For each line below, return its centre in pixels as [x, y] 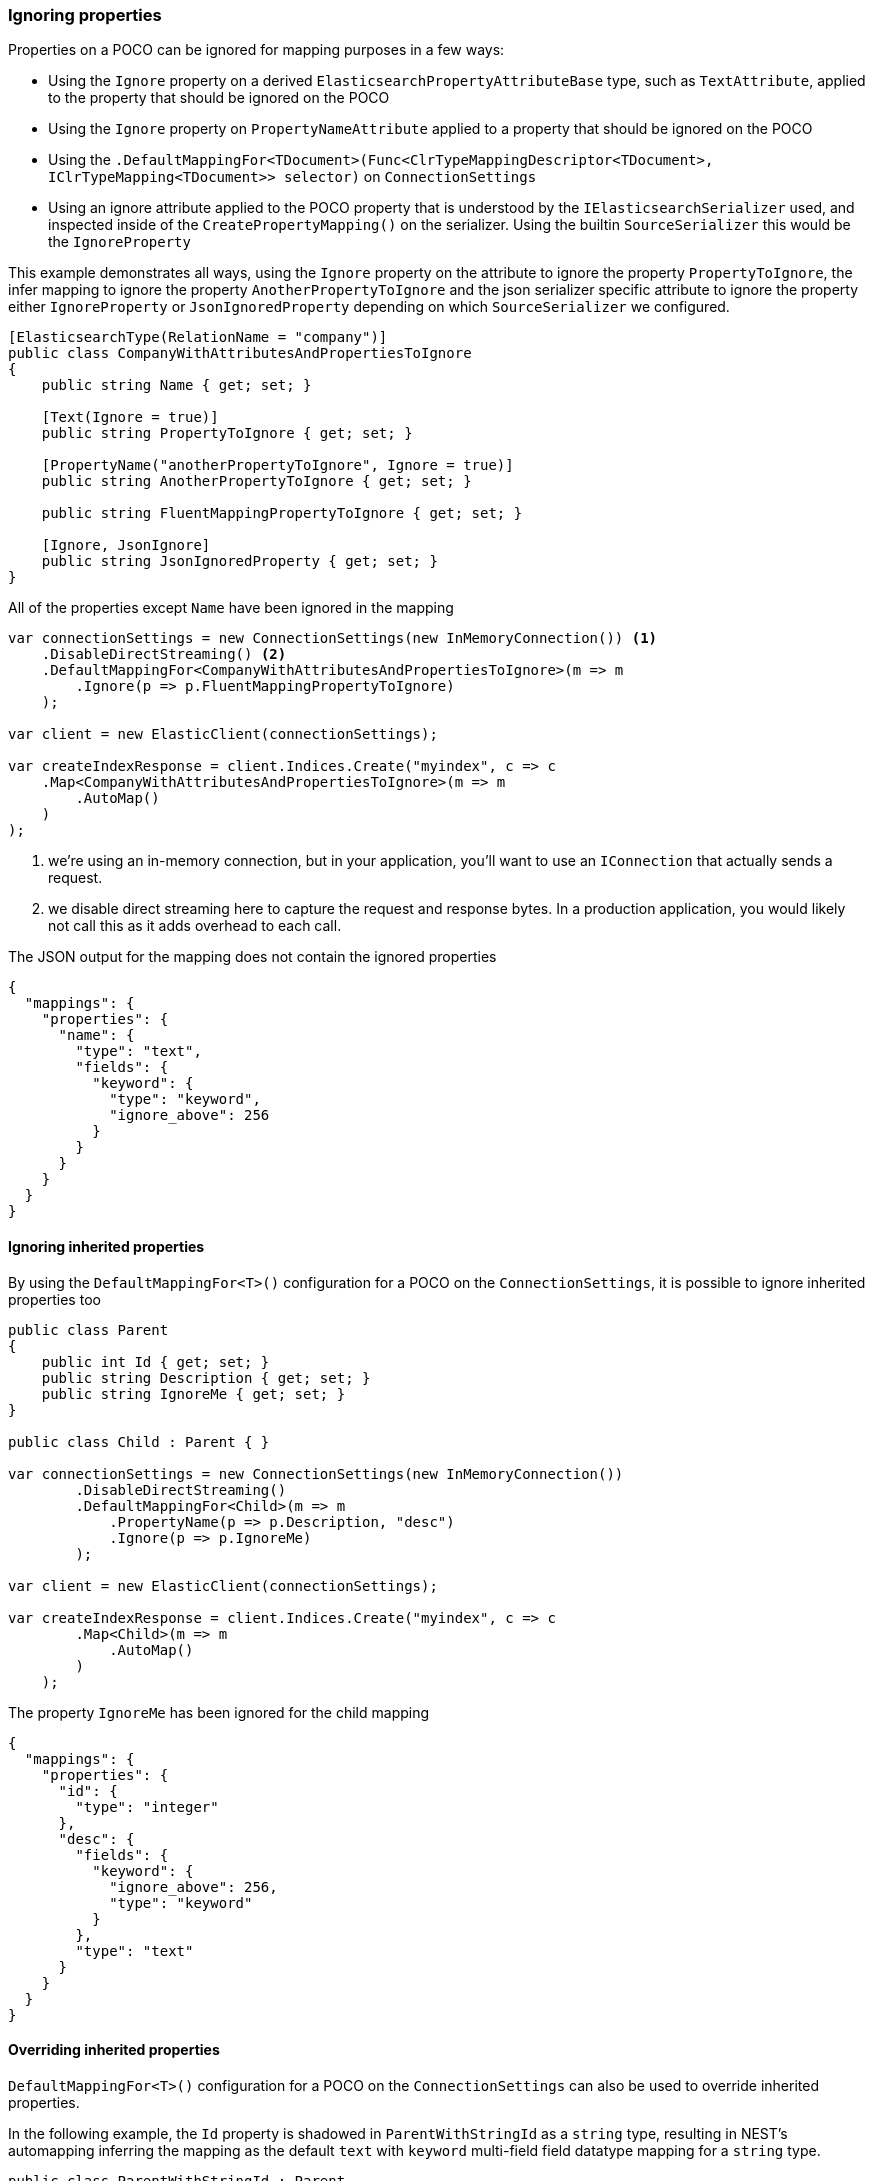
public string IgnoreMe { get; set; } [193, 1393]
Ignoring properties [85, 15]
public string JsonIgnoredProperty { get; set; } [239, 561]
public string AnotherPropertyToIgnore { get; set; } [256, 481]
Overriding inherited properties [114, 2050]
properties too [54, 1299]
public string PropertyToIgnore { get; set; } [227, 433]
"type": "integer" [147, 1806]
